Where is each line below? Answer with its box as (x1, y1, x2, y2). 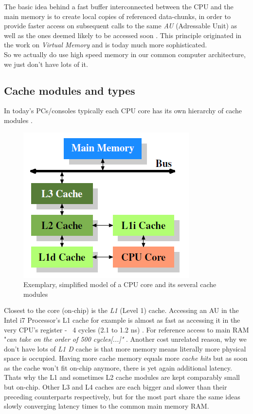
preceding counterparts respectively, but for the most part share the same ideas (4, 391, 240, 401)
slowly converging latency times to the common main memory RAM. (4, 401, 209, 411)
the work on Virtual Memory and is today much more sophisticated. (4, 40, 207, 50)
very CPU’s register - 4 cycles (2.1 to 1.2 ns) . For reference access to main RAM (4, 324, 249, 334)
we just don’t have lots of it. (4, 59, 88, 69)
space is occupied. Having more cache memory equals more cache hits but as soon (4, 353, 248, 363)
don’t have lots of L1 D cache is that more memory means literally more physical (4, 343, 246, 353)
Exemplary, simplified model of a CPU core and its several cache (23, 279, 217, 290)
